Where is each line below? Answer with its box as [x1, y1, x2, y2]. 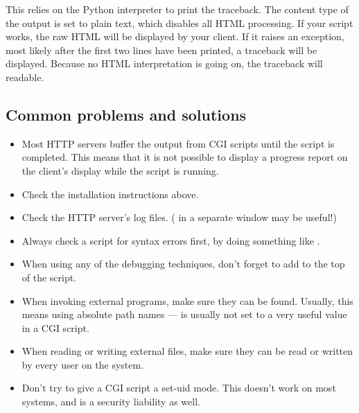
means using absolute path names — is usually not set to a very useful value [21, 307, 347, 322]
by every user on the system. [21, 357, 144, 371]
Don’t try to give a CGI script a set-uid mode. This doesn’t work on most [21, 380, 336, 395]
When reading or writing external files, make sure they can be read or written [21, 344, 353, 358]
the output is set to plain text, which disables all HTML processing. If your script [6, 15, 353, 30]
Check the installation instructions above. [21, 186, 199, 201]
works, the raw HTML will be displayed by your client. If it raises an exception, [6, 29, 344, 44]
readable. [6, 69, 44, 84]
